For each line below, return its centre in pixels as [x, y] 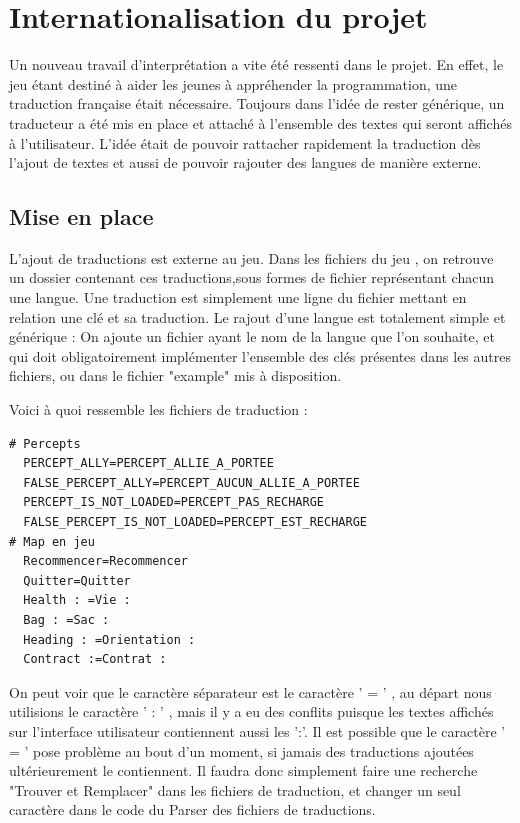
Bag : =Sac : [66, 619]
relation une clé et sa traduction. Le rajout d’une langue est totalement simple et [257, 316]
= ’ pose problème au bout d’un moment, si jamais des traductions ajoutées [241, 750]
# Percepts [45, 443]
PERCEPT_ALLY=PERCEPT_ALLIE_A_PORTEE [148, 463]
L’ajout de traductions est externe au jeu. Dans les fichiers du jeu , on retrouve [251, 257]
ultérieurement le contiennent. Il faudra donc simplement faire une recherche [243, 770]
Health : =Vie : [77, 600]
